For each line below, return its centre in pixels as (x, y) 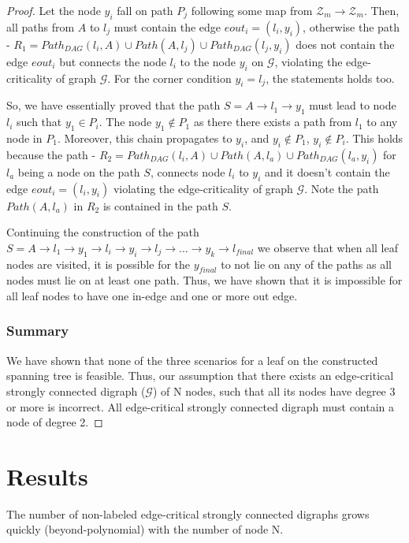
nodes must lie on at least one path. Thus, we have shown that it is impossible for (204, 280)
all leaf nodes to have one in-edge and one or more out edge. (152, 295)
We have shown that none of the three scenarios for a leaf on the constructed (192, 360)
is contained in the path (160, 205)
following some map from (252, 10)
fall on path (145, 10)
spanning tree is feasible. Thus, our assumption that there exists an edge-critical (200, 376)
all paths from (41, 26)
